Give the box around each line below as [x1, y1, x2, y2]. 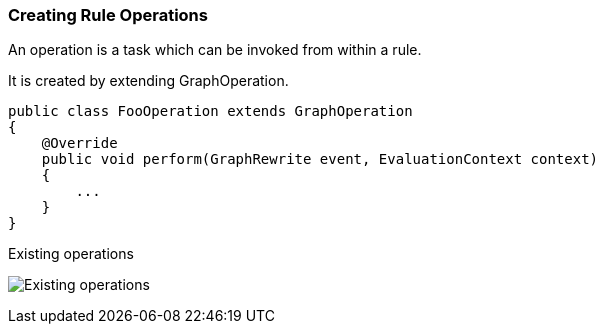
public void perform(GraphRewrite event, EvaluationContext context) [41, 151, 599, 168]
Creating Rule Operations [8, 5, 208, 25]
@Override [41, 135, 118, 152]
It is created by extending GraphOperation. [8, 72, 289, 90]
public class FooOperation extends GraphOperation [8, 103, 413, 120]
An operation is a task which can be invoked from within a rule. [8, 41, 422, 59]
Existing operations [8, 245, 134, 263]
